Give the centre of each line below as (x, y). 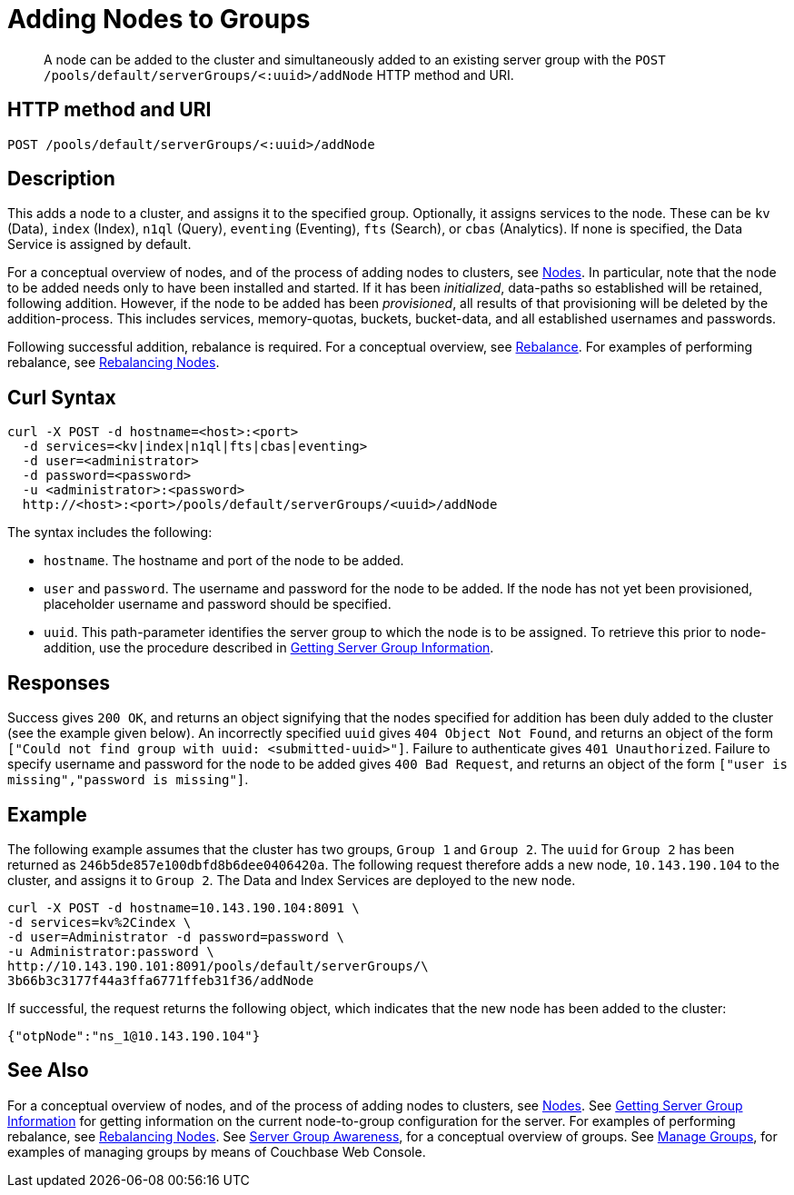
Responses (59, 682)
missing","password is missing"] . (128, 780)
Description (61, 179)
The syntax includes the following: (110, 533)
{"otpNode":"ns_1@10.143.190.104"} (134, 1036)
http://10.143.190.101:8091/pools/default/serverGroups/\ (218, 966)
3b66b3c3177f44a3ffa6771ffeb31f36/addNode (161, 980)
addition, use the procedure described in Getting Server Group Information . (269, 648)
